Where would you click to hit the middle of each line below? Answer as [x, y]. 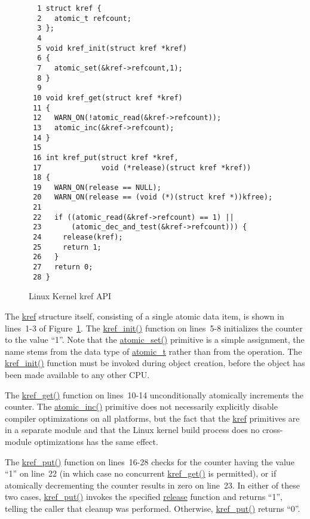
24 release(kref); [78, 237]
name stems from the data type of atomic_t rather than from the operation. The [154, 351]
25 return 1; [67, 247]
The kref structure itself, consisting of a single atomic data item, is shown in [145, 316]
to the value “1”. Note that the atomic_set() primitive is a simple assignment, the [155, 340]
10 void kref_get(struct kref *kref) [108, 98]
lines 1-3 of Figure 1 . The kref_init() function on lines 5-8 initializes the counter [154, 328]
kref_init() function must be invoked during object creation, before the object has [155, 363]
